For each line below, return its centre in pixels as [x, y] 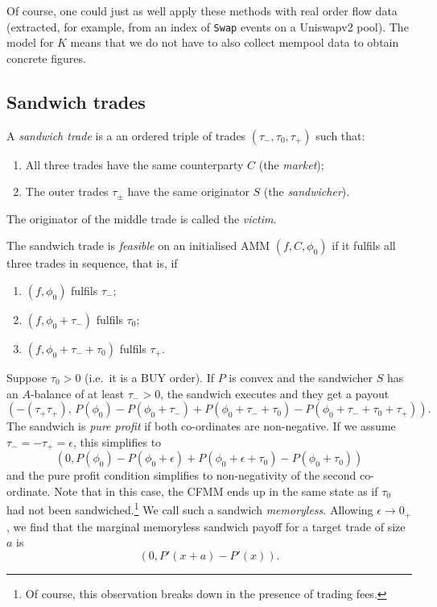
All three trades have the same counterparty [134, 164]
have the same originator [188, 191]
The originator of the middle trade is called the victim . [142, 218]
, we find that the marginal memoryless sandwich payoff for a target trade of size [206, 526]
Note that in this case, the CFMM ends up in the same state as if [216, 491]
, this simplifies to [117, 441]
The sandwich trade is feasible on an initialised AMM [138, 245]
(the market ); [291, 164]
